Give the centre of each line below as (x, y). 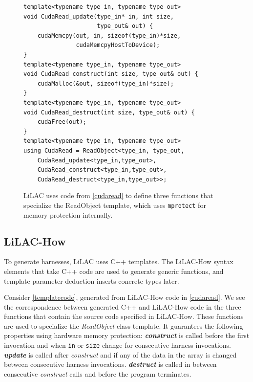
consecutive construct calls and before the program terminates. (98, 373)
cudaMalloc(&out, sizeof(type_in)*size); (105, 83)
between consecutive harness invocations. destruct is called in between (110, 364)
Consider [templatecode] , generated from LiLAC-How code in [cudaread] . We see (125, 297)
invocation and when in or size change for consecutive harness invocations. (117, 345)
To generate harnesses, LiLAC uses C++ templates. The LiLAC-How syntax (119, 261)
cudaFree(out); (62, 122)
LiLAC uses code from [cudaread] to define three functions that (118, 195)
